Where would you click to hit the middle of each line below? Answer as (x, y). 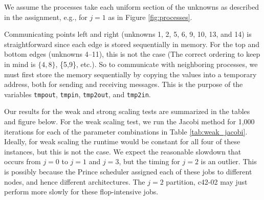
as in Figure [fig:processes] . (150, 17)
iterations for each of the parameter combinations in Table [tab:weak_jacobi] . (126, 131)
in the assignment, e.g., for (46, 17)
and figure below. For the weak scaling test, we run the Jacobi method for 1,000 (129, 121)
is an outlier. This (229, 161)
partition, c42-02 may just (207, 181)
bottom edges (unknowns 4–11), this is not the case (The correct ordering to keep (132, 54)
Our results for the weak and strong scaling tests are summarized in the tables (127, 111)
